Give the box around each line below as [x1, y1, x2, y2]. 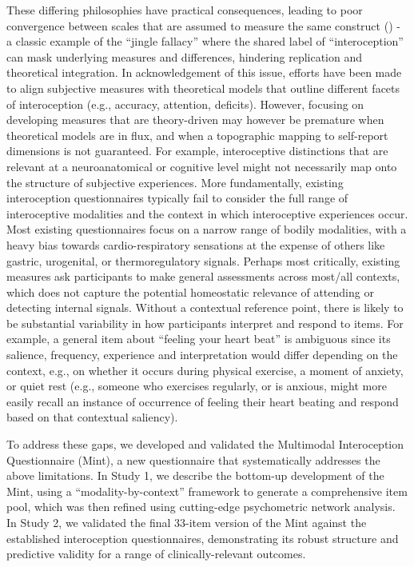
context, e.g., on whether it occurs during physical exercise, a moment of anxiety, [6, 361, 404, 378]
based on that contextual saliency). [6, 409, 178, 425]
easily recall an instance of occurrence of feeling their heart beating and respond [6, 393, 399, 409]
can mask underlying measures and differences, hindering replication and [6, 48, 363, 65]
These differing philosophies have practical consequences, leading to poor [6, 2, 363, 18]
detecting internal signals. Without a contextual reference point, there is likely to [6, 299, 404, 316]
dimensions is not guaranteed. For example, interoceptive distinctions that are [6, 142, 388, 159]
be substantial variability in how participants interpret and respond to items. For [6, 314, 404, 331]
